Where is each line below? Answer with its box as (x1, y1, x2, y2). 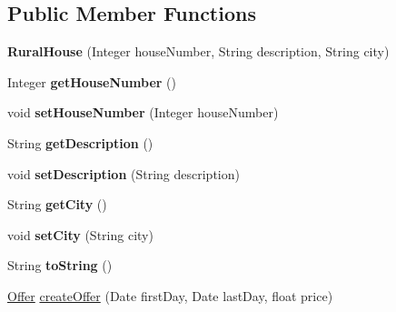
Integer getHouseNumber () (7, 72, 176, 91)
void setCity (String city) (7, 225, 153, 244)
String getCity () (7, 195, 107, 214)
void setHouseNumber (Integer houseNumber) (7, 103, 279, 122)
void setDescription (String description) (7, 164, 240, 183)
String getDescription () (7, 133, 153, 152)
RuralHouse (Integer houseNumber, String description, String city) (7, 42, 390, 61)
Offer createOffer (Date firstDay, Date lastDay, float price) (7, 286, 333, 305)
